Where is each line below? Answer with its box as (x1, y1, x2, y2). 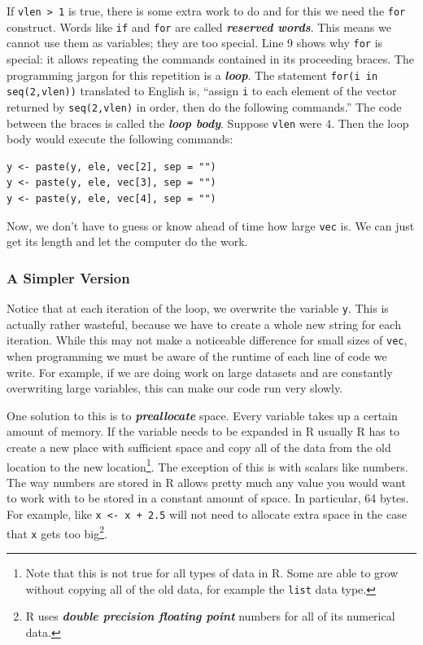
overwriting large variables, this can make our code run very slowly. (7, 380, 343, 397)
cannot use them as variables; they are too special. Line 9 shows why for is (7, 34, 383, 51)
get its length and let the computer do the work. (7, 233, 248, 250)
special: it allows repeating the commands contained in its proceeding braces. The (7, 50, 414, 67)
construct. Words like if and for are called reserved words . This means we (7, 18, 391, 35)
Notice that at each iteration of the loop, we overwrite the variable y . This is (7, 300, 389, 317)
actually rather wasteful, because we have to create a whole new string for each (7, 315, 401, 332)
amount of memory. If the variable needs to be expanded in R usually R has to (7, 423, 399, 440)
